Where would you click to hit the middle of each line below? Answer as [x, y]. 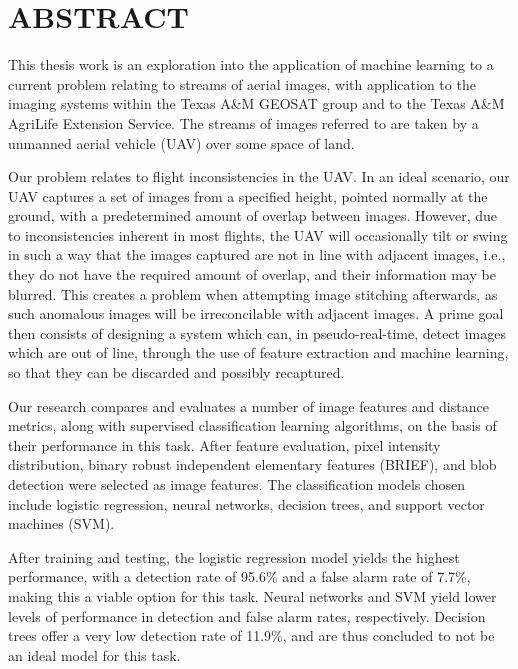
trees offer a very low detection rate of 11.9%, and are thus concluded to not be [251, 635]
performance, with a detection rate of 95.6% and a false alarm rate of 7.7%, [239, 576]
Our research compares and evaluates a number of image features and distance [248, 405]
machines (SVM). [61, 523]
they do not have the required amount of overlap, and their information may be [252, 274]
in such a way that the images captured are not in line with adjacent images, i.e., [257, 254]
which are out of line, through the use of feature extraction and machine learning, [258, 352]
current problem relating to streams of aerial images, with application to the [242, 83]
